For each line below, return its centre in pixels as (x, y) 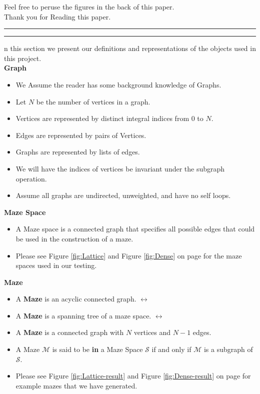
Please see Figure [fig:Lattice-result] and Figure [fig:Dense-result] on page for (133, 376)
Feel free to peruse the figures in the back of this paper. (89, 6)
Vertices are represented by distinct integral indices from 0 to (109, 118)
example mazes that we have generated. (76, 385)
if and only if (171, 349)
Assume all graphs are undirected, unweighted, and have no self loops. (123, 195)
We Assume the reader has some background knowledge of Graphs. (118, 84)
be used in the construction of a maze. (74, 238)
